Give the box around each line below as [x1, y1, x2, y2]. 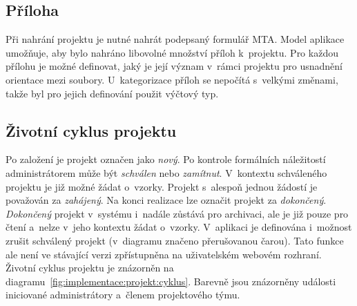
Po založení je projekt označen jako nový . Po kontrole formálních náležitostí [6, 152, 326, 166]
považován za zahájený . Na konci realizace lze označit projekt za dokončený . [6, 193, 327, 207]
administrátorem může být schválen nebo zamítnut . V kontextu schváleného [6, 165, 327, 180]
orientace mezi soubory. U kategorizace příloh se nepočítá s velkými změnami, [6, 72, 338, 86]
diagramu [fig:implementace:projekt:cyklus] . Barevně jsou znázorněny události [6, 274, 336, 288]
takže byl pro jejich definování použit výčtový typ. [6, 86, 219, 100]
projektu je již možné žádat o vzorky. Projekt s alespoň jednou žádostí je [6, 179, 318, 193]
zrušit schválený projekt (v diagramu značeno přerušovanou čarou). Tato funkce [6, 233, 344, 247]
